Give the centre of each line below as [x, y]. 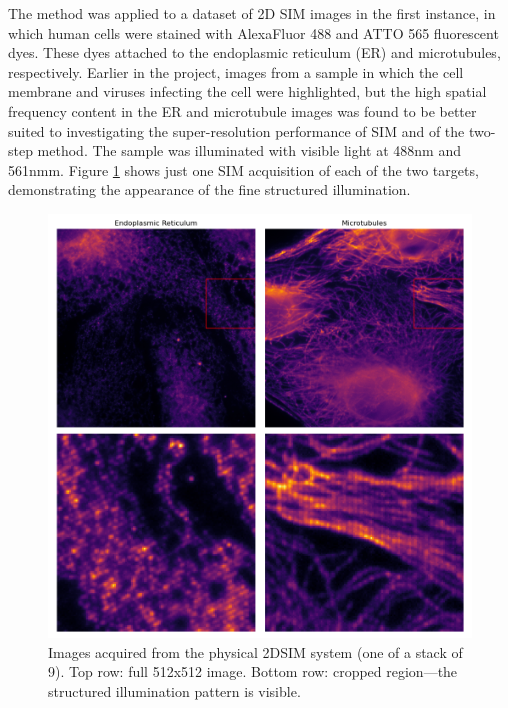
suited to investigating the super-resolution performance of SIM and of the [236, 130]
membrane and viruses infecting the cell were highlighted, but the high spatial [247, 91]
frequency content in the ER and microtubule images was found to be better [242, 110]
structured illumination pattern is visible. [174, 690]
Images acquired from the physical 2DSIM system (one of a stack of [255, 651]
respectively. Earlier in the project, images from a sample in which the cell [236, 71]
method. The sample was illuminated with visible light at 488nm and [249, 150]
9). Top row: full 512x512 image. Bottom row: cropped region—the [253, 671]
